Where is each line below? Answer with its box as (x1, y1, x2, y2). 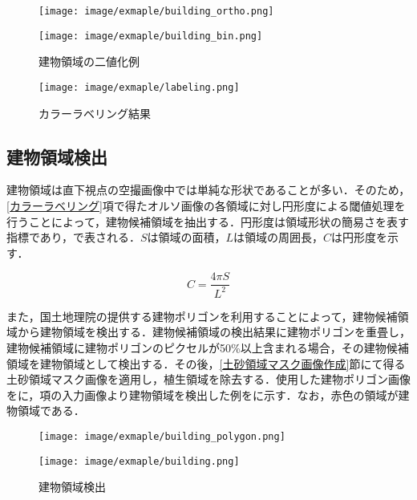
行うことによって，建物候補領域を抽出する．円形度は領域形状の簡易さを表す (6, 213, 409, 230)
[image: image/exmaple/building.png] (38, 455, 240, 467)
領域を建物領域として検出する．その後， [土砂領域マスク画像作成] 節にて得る (6, 355, 406, 372)
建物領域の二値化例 (38, 53, 140, 70)
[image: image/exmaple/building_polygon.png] (38, 430, 285, 442)
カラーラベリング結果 (38, 104, 151, 121)
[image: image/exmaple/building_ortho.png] (38, 6, 274, 17)
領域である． (17, 402, 85, 419)
